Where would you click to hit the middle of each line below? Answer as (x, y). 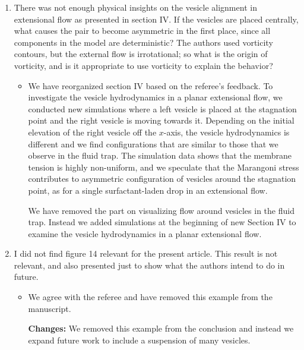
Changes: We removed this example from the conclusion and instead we (161, 328)
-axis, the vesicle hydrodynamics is (227, 132)
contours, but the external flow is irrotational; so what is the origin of (141, 54)
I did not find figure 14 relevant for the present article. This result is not (146, 253)
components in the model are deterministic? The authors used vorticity (143, 42)
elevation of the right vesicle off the (92, 132)
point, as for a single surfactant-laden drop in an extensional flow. (148, 190)
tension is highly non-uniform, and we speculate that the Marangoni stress (164, 167)
